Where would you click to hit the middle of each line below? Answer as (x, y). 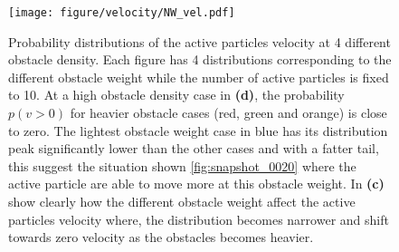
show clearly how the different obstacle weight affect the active (182, 201)
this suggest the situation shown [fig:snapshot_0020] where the (182, 165)
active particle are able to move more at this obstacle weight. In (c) (196, 184)
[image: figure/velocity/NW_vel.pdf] (122, 13)
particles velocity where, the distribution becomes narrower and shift (199, 219)
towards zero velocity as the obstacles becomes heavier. (161, 237)
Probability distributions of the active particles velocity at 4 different (199, 41)
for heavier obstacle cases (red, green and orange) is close (228, 113)
